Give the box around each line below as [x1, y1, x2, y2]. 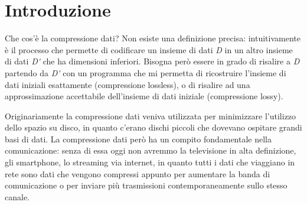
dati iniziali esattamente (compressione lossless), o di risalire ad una [5, 78, 250, 90]
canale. [5, 190, 30, 203]
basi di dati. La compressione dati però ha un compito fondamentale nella [5, 132, 272, 145]
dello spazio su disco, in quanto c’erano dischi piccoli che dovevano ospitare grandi [5, 121, 302, 134]
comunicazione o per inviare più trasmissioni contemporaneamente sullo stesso [5, 179, 288, 191]
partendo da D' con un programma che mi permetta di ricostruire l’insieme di [5, 66, 286, 79]
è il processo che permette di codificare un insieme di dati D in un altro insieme [5, 43, 293, 56]
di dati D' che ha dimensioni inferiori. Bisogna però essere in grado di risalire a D [5, 55, 300, 67]
